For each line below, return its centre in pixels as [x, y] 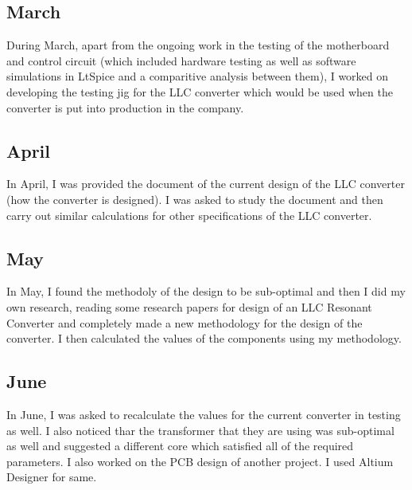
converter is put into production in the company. [125, 107]
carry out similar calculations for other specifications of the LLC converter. [189, 215]
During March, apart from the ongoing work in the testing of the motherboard [198, 45]
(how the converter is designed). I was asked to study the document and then [195, 199]
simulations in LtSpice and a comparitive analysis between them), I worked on [198, 76]
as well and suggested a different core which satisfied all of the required [180, 446]
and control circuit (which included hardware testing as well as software [181, 60]
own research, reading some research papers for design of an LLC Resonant [189, 306]
